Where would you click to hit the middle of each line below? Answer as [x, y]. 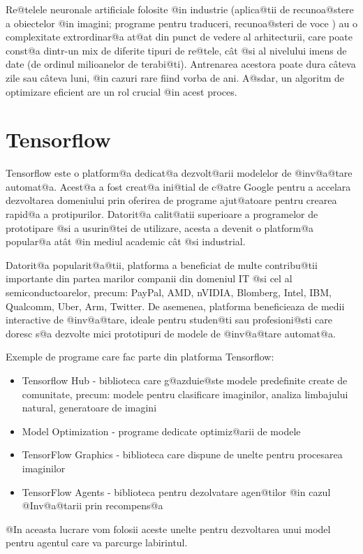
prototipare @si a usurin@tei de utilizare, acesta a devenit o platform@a [160, 227]
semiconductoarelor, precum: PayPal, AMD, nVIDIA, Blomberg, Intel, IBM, [169, 292]
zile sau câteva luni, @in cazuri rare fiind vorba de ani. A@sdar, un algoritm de [175, 77]
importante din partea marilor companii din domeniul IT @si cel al [149, 278]
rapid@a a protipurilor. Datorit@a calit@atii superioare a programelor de [162, 214]
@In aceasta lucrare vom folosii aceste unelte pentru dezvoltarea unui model [168, 529]
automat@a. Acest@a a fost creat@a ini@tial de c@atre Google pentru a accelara [178, 186]
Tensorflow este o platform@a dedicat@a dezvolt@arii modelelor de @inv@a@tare [179, 173]
